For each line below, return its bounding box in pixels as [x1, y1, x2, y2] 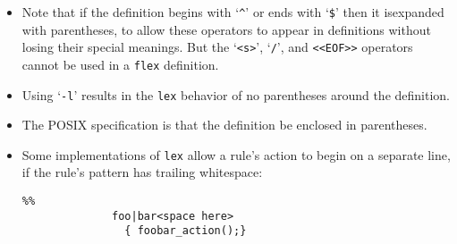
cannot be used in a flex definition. [21, 55, 219, 73]
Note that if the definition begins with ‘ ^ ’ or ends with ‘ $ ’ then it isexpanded [21, 3, 444, 21]
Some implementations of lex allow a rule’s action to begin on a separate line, [21, 145, 451, 164]
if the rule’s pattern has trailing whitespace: [21, 163, 263, 181]
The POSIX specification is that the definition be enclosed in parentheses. [21, 115, 427, 134]
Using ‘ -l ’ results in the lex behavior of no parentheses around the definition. [21, 85, 450, 104]
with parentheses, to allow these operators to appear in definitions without [21, 20, 431, 38]
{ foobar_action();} [124, 224, 247, 238]
